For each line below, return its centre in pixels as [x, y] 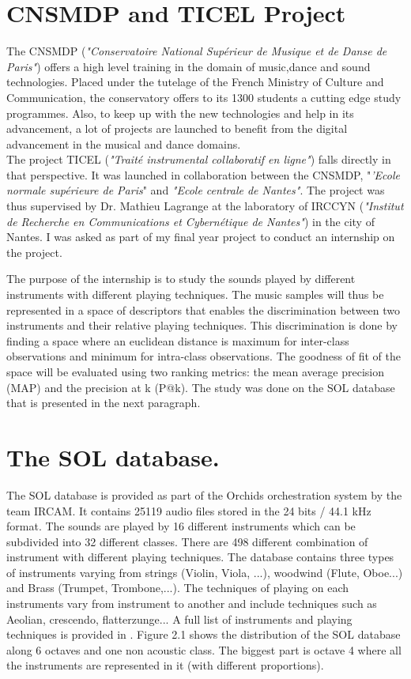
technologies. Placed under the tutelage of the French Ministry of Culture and [195, 82]
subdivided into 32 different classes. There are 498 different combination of [187, 541]
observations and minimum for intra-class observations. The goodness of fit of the [204, 356]
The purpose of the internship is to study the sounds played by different [181, 279]
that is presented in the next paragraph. [104, 403]
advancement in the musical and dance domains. [124, 143]
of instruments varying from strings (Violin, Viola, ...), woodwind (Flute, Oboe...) [205, 572]
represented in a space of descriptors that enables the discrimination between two [204, 309]
